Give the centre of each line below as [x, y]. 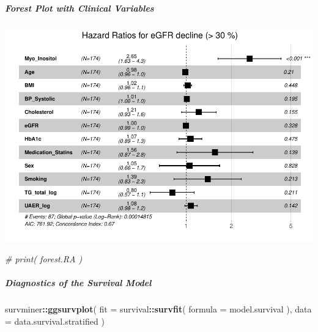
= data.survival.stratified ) [55, 321]
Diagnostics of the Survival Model [78, 283]
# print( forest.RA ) [44, 259]
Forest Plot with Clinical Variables [79, 8]
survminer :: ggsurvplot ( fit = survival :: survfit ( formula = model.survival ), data [158, 309]
